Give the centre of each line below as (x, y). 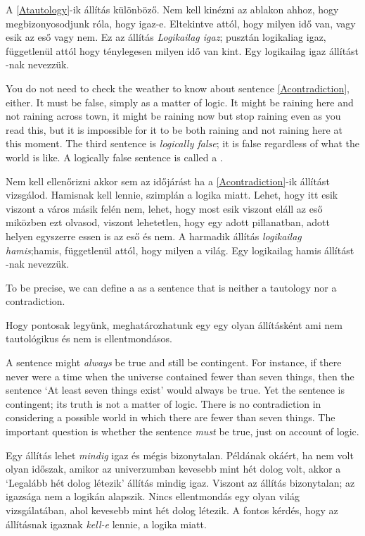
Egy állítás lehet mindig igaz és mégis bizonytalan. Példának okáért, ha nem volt (180, 455)
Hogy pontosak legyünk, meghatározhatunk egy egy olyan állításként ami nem (174, 324)
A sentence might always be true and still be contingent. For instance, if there (174, 362)
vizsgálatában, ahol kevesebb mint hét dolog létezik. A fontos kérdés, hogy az (172, 510)
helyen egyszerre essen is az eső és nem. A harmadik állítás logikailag (154, 236)
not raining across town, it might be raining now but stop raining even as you (173, 116)
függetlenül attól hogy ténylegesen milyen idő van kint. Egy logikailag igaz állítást (182, 50)
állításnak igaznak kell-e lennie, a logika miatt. (106, 524)
